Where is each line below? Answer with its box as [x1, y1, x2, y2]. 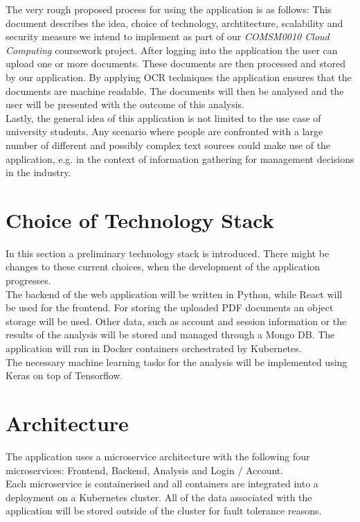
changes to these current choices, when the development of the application [6, 259, 321, 274]
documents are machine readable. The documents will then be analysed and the [6, 83, 344, 98]
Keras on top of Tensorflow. [6, 368, 123, 383]
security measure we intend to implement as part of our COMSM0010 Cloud [6, 29, 330, 44]
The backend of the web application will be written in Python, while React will [6, 286, 343, 301]
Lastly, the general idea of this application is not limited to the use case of [6, 110, 321, 125]
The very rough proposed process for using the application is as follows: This [6, 2, 332, 16]
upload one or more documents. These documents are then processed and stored [6, 56, 346, 71]
